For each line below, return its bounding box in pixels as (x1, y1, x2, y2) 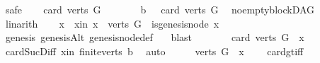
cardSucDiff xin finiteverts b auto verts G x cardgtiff (5, 43, 304, 58)
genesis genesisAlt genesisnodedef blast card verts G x (5, 30, 304, 45)
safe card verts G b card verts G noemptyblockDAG (5, 2, 315, 16)
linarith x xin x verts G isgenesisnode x (5, 16, 219, 30)
